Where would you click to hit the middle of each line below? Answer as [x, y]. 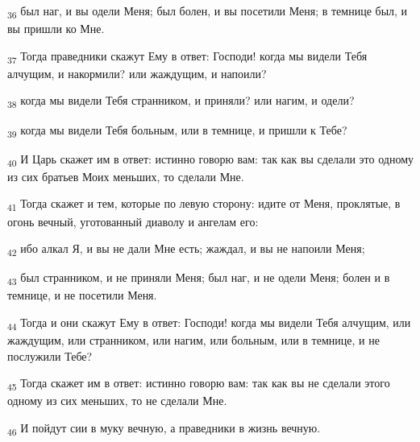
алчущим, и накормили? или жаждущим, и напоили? [137, 73]
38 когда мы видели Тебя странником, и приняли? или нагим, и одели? [181, 101]
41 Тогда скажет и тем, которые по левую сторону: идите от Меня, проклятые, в [204, 204]
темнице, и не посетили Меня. [82, 295]
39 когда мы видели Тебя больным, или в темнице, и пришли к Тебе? [177, 130]
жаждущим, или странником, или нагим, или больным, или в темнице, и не [193, 340]
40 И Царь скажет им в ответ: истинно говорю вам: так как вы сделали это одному [210, 159]
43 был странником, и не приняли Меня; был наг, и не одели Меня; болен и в [199, 279]
